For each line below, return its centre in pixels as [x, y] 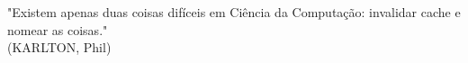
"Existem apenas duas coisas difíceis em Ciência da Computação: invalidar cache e [234, 12]
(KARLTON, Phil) [59, 47]
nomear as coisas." [58, 29]
